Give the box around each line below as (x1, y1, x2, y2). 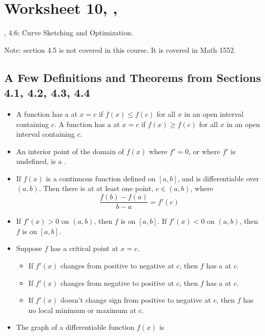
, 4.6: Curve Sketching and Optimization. (4, 27, 133, 38)
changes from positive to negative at (60, 260, 174, 270)
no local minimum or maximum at (28, 304, 136, 315)
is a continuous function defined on (46, 173, 156, 183)
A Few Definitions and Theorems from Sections (4, 69, 261, 85)
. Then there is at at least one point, (38, 183, 154, 194)
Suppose (16, 243, 43, 254)
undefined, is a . (16, 156, 67, 166)
